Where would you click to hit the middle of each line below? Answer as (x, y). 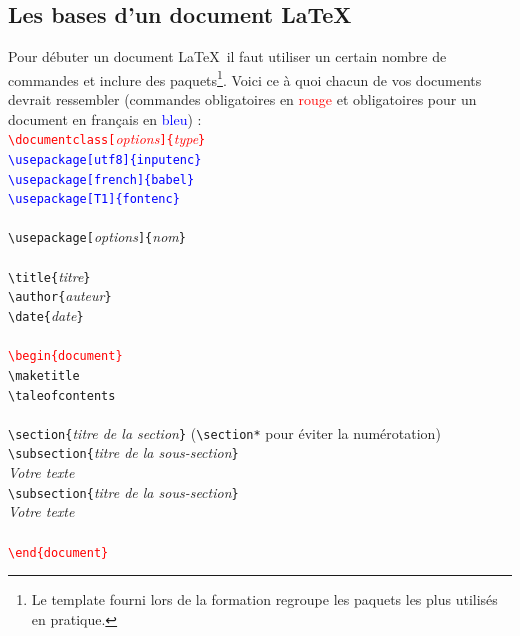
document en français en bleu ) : (105, 118)
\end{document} (58, 552)
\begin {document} (65, 356)
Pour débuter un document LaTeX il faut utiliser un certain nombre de (227, 56)
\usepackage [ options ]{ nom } (97, 236)
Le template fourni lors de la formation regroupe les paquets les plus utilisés (264, 599)
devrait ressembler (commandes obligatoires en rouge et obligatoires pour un (242, 99)
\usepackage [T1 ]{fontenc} (94, 199)
